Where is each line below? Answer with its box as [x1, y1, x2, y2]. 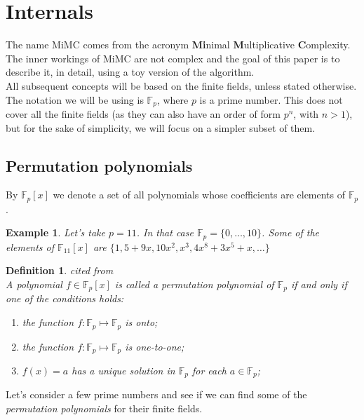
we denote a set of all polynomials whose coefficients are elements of [53, 187, 346, 202]
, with [293, 106, 319, 121]
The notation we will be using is [6, 92, 144, 107]
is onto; [125, 315, 158, 330]
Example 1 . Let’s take [6, 225, 105, 240]
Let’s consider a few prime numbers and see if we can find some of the [6, 387, 307, 402]
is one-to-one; [125, 339, 184, 353]
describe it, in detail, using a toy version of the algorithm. [6, 65, 255, 79]
